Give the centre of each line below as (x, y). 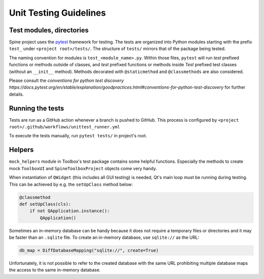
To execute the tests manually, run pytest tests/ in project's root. (78, 136)
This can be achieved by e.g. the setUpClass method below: (71, 184)
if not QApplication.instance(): (70, 211)
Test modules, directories (49, 30)
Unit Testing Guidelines (57, 13)
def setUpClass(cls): (45, 204)
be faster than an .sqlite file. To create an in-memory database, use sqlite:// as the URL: (104, 237)
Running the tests (37, 108)
